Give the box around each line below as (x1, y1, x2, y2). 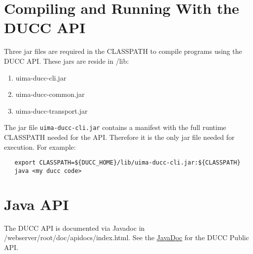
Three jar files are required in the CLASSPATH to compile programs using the (4, 46, 242, 56)
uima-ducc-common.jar (15, 89, 85, 99)
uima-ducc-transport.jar (15, 105, 88, 116)
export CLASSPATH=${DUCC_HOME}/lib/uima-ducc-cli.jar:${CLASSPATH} (14, 159, 241, 167)
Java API (4, 194, 69, 214)
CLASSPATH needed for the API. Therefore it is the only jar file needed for (4, 131, 235, 142)
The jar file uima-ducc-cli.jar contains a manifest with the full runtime (4, 122, 226, 132)
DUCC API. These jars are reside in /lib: (4, 55, 129, 66)
